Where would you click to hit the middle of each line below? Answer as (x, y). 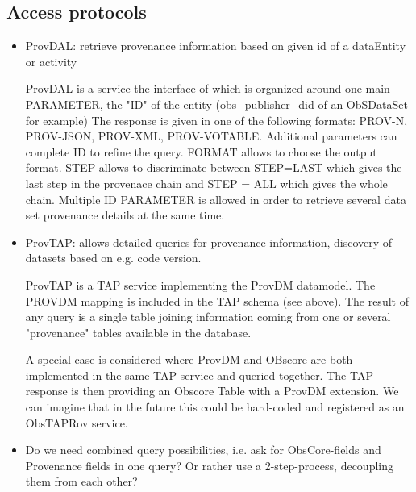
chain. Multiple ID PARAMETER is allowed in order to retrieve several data (216, 199)
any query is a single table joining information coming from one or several (208, 317)
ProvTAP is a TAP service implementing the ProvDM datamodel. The (200, 284)
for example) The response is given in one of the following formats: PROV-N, (216, 120)
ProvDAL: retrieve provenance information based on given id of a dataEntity (216, 46)
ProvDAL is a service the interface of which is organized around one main (208, 88)
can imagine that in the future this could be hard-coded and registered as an (215, 407)
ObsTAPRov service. (77, 422)
